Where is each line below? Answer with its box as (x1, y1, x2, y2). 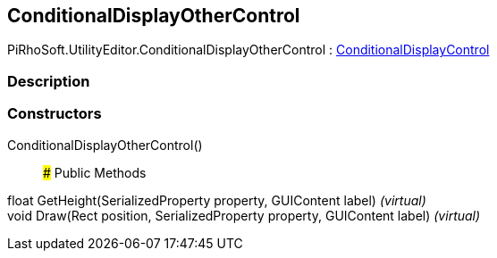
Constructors (7, 104, 102, 123)
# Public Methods (43, 164, 147, 180)
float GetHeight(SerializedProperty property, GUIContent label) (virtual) (7, 192, 426, 208)
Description (7, 71, 90, 90)
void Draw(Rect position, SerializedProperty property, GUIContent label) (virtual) (7, 207, 481, 223)
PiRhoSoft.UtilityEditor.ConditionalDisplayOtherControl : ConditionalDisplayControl (7, 42, 490, 58)
